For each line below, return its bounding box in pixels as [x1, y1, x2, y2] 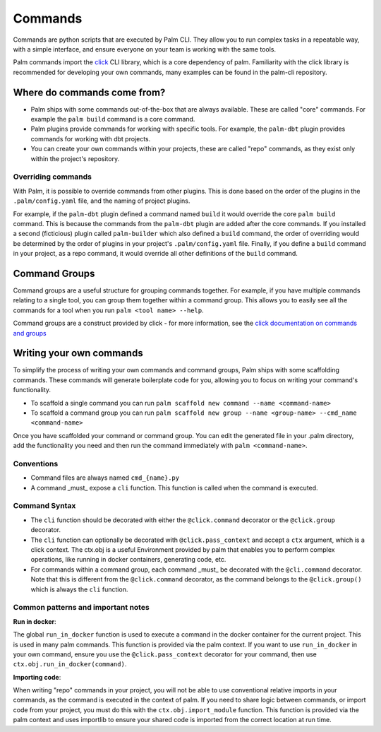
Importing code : [13, 673, 61, 681]
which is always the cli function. [30, 585, 128, 594]
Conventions [13, 459, 59, 468]
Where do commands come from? [13, 86, 166, 98]
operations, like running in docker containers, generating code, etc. [30, 555, 226, 564]
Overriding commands [13, 172, 92, 182]
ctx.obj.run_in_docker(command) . [13, 660, 127, 668]
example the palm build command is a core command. [30, 115, 195, 124]
